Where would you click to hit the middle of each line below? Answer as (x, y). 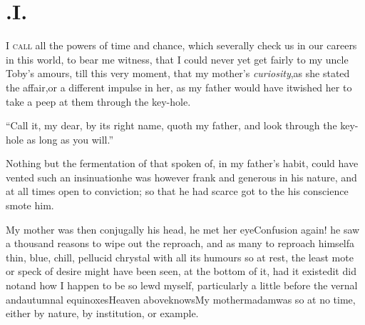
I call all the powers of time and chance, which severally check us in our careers (181, 45)
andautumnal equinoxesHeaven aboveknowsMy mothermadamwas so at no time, (181, 299)
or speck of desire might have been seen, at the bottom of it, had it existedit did (181, 271)
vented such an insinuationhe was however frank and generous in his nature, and (181, 177)
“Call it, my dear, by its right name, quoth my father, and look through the (171, 125)
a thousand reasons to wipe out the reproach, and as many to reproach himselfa (180, 243)
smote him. (30, 205)
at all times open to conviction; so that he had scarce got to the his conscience (177, 191)
